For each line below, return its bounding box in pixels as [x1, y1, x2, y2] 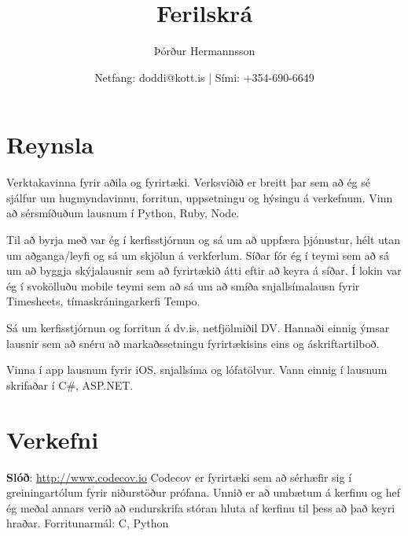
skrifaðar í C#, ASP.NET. [6, 376, 134, 393]
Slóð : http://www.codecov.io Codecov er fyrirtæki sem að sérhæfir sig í [6, 468, 352, 485]
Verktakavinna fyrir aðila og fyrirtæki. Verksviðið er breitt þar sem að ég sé [6, 174, 370, 190]
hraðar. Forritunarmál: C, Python [6, 515, 169, 531]
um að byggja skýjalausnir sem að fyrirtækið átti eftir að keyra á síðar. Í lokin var [6, 262, 402, 279]
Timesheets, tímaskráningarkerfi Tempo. [6, 293, 200, 309]
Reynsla [6, 128, 94, 161]
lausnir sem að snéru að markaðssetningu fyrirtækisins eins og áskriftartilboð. [6, 335, 380, 351]
